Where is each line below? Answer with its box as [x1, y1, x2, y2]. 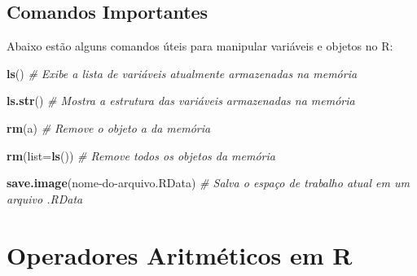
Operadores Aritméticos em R [7, 238, 353, 271]
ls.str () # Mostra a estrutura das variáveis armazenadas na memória [7, 92, 355, 109]
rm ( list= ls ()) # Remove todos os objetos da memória [7, 147, 275, 164]
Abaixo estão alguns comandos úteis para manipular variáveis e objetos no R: [7, 37, 393, 55]
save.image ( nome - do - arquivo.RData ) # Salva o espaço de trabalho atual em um [7, 174, 410, 191]
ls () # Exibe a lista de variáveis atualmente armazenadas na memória [7, 64, 358, 81]
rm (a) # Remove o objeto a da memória [7, 119, 211, 136]
